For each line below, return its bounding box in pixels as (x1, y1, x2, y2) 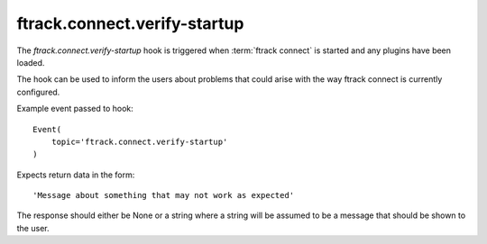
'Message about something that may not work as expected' (32, 190, 295, 201)
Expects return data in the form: (16, 169, 135, 180)
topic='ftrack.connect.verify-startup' (51, 136, 228, 147)
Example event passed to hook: (16, 104, 134, 114)
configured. (16, 86, 60, 97)
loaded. (16, 57, 45, 68)
